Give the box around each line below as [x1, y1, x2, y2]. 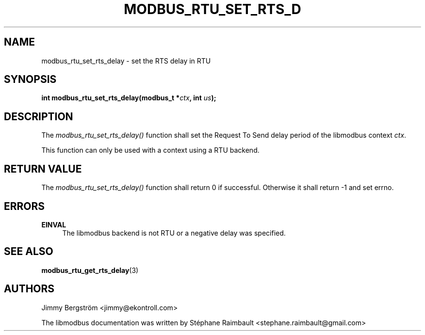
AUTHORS [4, 283, 55, 295]
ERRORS [4, 200, 45, 212]
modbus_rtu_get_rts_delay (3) [41, 266, 139, 274]
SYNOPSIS [4, 73, 57, 86]
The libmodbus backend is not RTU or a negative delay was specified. [62, 228, 286, 237]
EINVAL [41, 220, 66, 229]
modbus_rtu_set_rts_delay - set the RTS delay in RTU [41, 56, 211, 65]
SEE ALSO [4, 245, 53, 258]
